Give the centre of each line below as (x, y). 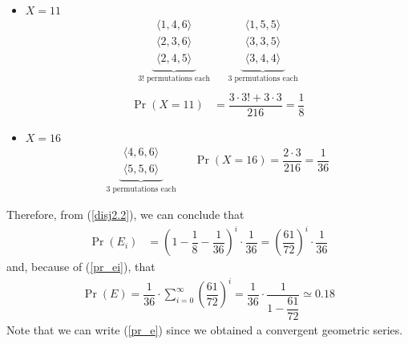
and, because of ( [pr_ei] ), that (81, 267)
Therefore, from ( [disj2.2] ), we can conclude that (125, 214)
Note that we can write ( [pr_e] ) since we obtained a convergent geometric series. (205, 329)
